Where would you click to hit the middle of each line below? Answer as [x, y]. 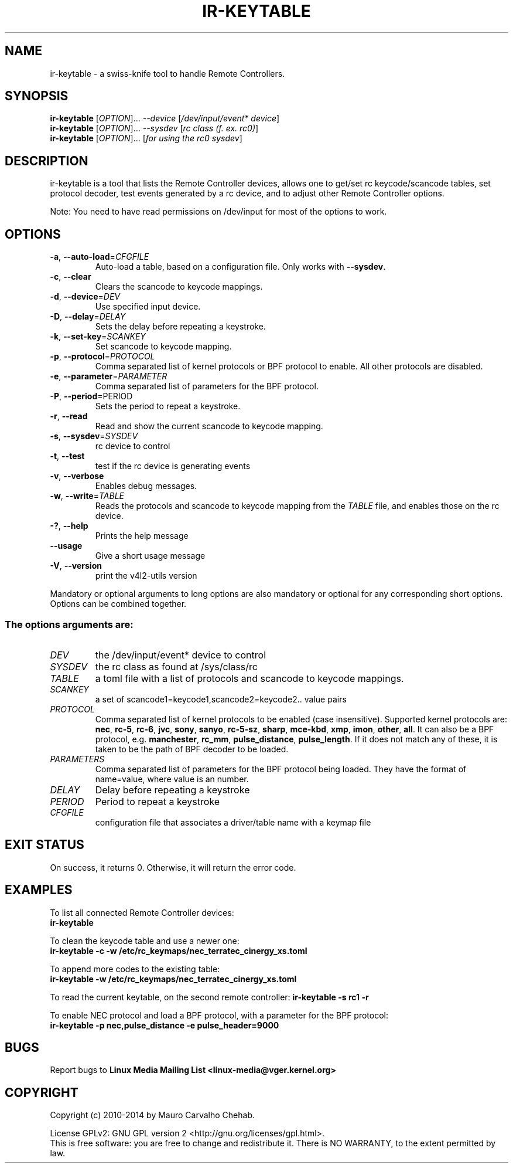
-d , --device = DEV [85, 297]
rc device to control [133, 446]
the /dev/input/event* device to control [181, 655]
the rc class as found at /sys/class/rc [176, 666]
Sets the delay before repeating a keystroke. [180, 327]
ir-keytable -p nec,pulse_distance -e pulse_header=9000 [165, 1025]
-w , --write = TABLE [87, 496]
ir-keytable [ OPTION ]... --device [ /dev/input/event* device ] [165, 118]
